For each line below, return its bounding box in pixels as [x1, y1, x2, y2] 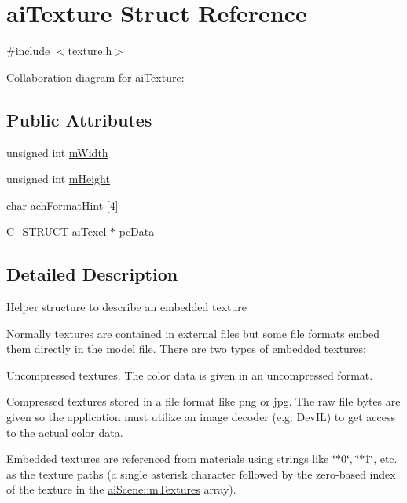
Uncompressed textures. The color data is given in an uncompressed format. [6, 366, 373, 383]
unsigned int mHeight [6, 171, 110, 187]
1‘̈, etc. [365, 450, 398, 467]
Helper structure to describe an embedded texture [6, 299, 247, 315]
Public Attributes [6, 107, 152, 131]
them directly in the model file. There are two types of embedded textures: [6, 340, 366, 357]
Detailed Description [6, 262, 178, 286]
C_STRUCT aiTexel [6, 223, 107, 240]
